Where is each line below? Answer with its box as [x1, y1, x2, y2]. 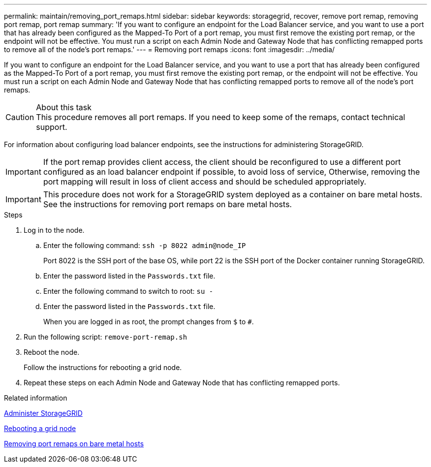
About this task [36, 102, 92, 112]
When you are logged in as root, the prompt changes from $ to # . [43, 317, 254, 326]
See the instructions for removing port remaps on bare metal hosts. [43, 199, 292, 209]
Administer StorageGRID [4, 409, 83, 417]
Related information [4, 394, 67, 402]
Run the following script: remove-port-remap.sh [24, 333, 187, 341]
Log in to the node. [24, 226, 85, 234]
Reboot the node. [24, 348, 80, 356]
